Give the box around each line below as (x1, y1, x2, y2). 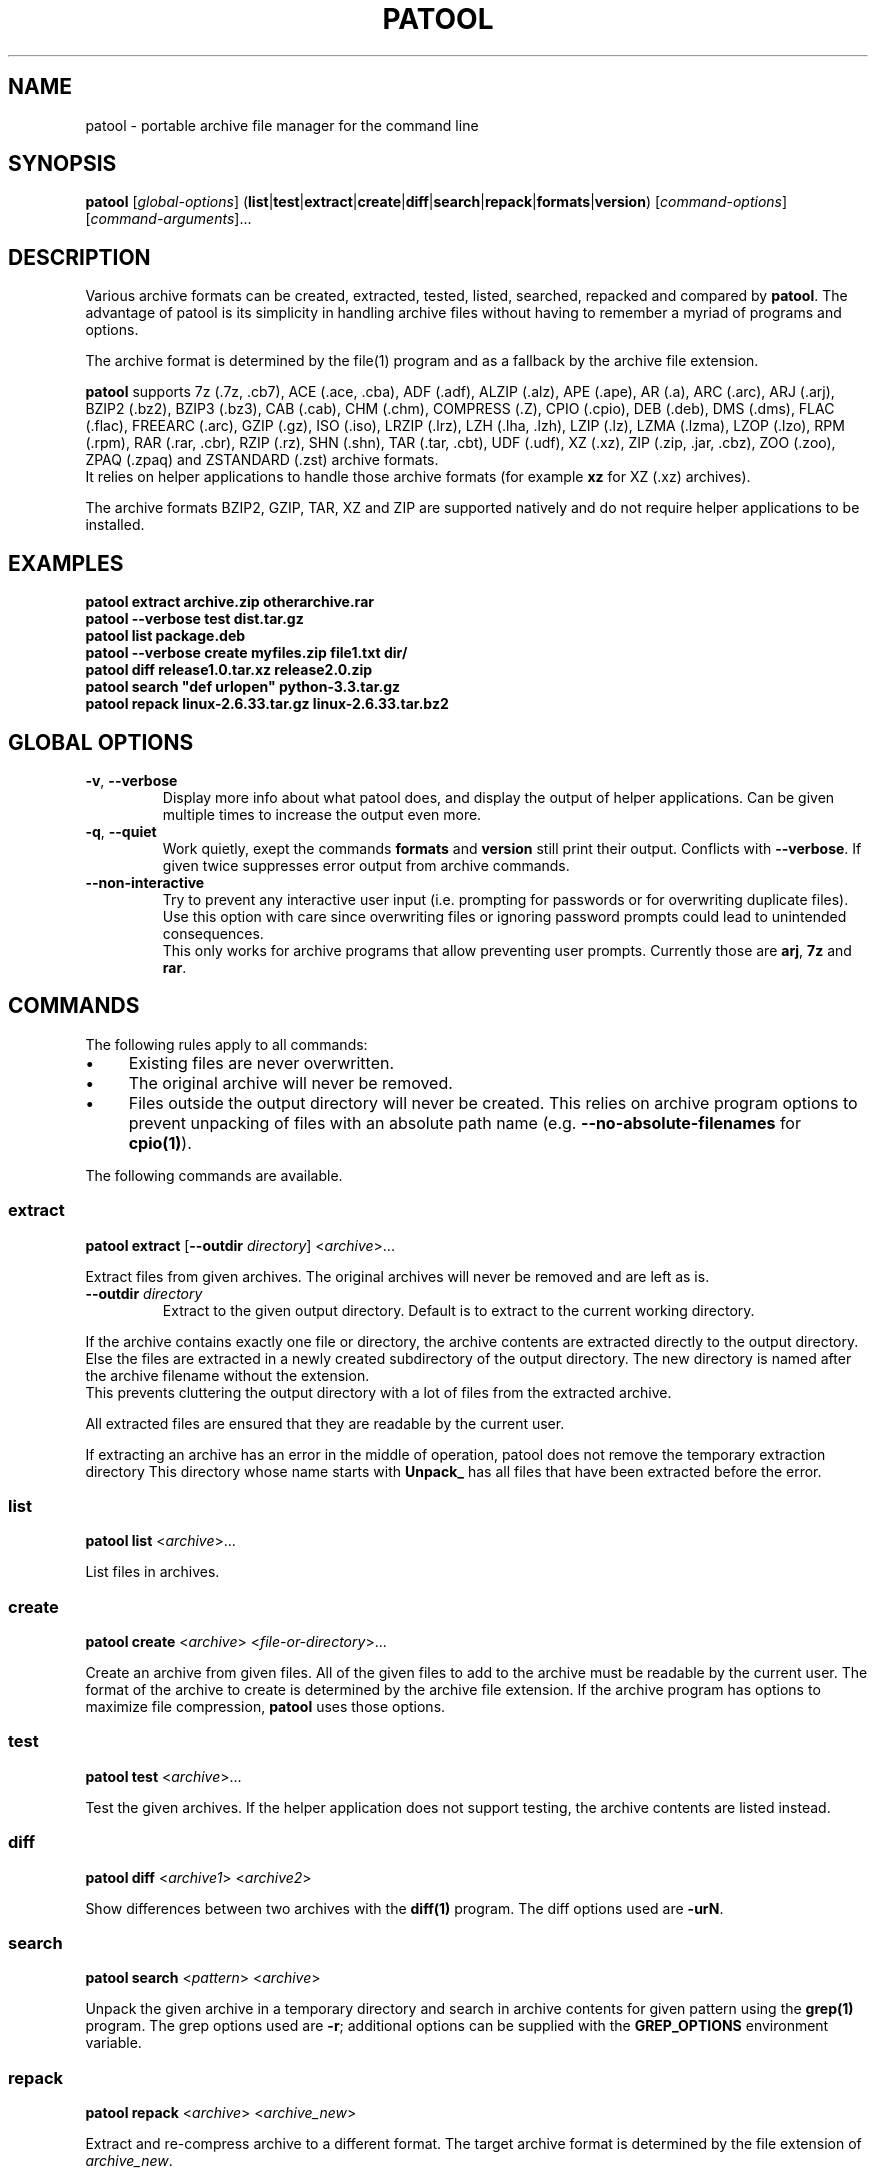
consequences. (162, 924, 264, 942)
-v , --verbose (85, 771, 178, 789)
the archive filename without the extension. (85, 1366, 370, 1384)
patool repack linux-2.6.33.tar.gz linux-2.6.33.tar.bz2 (85, 695, 449, 713)
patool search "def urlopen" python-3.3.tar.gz (85, 678, 401, 696)
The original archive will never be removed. (128, 1072, 453, 1093)
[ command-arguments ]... (85, 210, 252, 228)
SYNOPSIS (8, 151, 117, 177)
